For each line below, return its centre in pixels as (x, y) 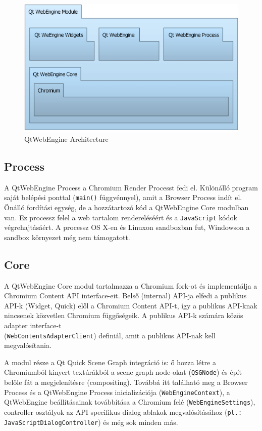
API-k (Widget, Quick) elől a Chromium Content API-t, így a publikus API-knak (131, 305)
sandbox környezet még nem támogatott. (67, 237)
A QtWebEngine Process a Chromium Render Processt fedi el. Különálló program (131, 187)
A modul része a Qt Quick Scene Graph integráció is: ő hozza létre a (110, 362)
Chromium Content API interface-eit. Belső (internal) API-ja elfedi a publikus (125, 296)
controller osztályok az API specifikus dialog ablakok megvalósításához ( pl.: (123, 412)
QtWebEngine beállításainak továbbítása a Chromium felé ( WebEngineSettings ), (130, 402)
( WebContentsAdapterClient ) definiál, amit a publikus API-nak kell (110, 335)
